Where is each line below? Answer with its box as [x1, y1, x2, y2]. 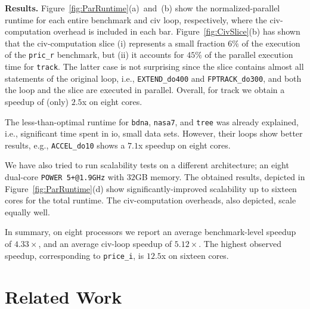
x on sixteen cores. [161, 249, 229, 261]
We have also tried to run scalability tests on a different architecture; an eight [5, 159, 289, 171]
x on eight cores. [82, 95, 142, 107]
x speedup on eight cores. [138, 138, 231, 151]
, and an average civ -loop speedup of [38, 237, 172, 250]
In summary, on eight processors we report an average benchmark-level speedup [5, 225, 296, 238]
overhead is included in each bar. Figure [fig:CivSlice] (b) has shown [53, 25, 300, 38]
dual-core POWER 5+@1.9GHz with [5, 171, 125, 183]
